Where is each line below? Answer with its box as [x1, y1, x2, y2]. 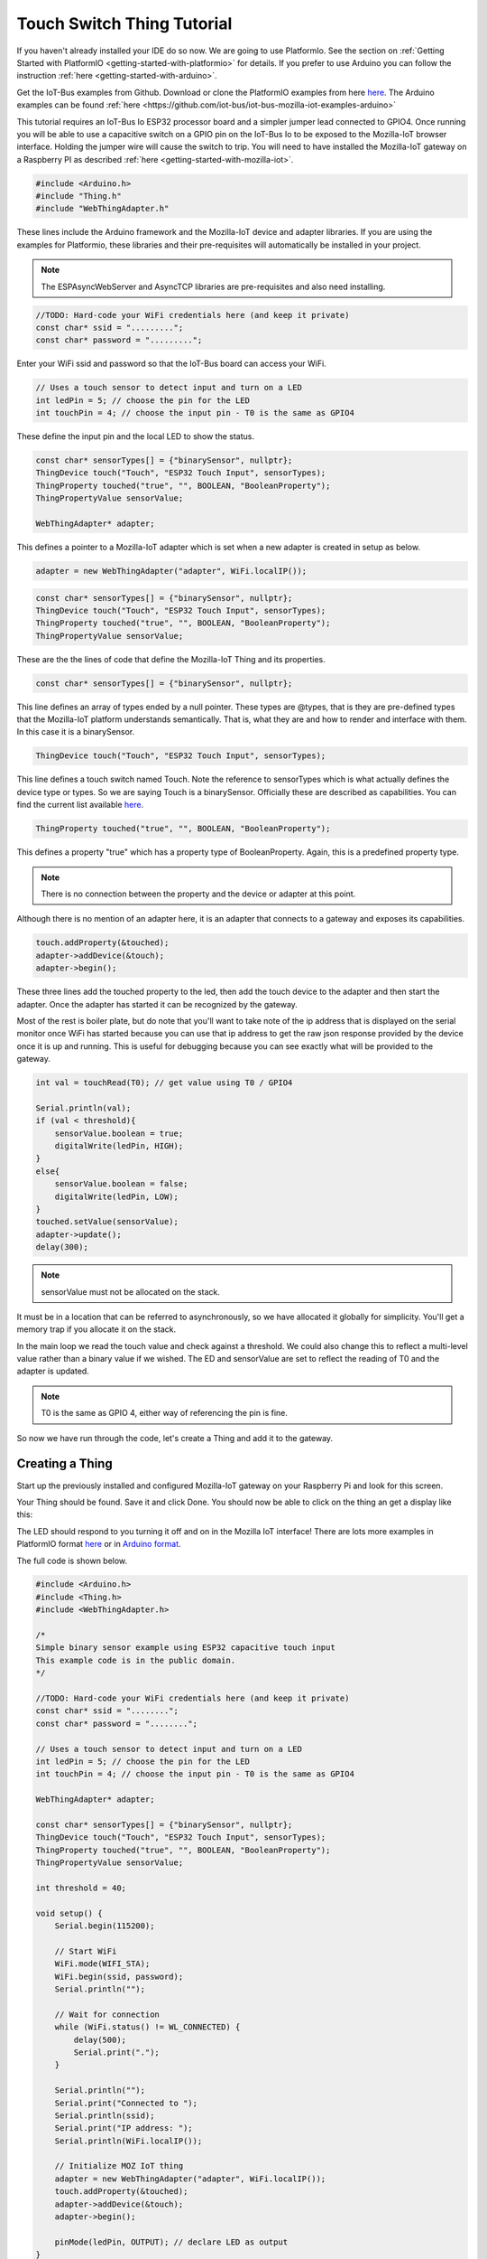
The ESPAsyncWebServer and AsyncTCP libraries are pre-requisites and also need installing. [41, 281, 386, 292]
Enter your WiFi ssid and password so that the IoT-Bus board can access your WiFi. [16, 358, 326, 370]
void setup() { [35, 1907, 103, 1918]
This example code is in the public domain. [35, 1654, 236, 1665]
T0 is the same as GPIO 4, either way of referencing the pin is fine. [41, 1408, 289, 1419]
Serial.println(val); [35, 1102, 132, 1113]
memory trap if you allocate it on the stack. [16, 1324, 176, 1335]
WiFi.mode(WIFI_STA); [54, 1959, 151, 1969]
